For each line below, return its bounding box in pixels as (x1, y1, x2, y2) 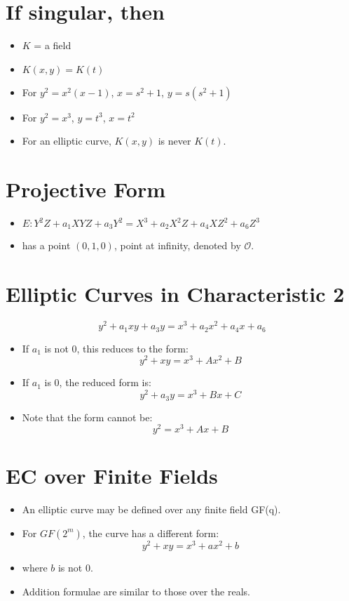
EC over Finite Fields (6, 461, 218, 490)
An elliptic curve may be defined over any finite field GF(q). (22, 502, 281, 517)
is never (158, 133, 191, 148)
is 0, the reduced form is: (44, 375, 151, 390)
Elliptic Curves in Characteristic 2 (6, 279, 345, 308)
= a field (34, 38, 71, 53)
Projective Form (6, 175, 165, 204)
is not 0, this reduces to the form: (44, 341, 189, 355)
